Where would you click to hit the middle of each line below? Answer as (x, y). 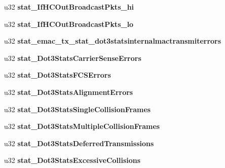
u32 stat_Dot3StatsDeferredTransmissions (79, 143)
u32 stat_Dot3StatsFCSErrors (58, 75)
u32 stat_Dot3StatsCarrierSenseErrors (73, 58)
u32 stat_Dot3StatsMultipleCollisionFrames (82, 126)
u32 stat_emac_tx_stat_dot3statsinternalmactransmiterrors (113, 41)
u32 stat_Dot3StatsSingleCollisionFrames (78, 109)
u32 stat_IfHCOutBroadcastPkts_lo (69, 24)
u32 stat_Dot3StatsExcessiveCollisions (72, 160)
